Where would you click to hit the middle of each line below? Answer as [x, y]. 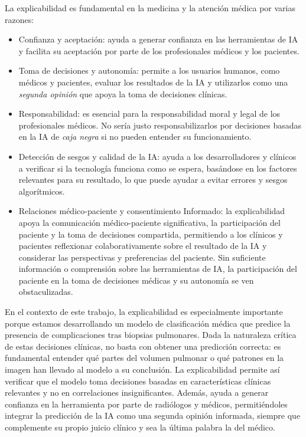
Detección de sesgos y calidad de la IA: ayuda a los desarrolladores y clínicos [157, 156]
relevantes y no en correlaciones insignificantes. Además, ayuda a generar [137, 392]
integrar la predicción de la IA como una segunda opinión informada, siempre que [153, 415]
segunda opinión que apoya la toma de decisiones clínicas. [123, 93]
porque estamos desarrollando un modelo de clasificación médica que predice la [148, 323]
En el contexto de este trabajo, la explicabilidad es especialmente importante [144, 312]
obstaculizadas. [46, 292]
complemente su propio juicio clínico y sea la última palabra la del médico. [140, 427]
